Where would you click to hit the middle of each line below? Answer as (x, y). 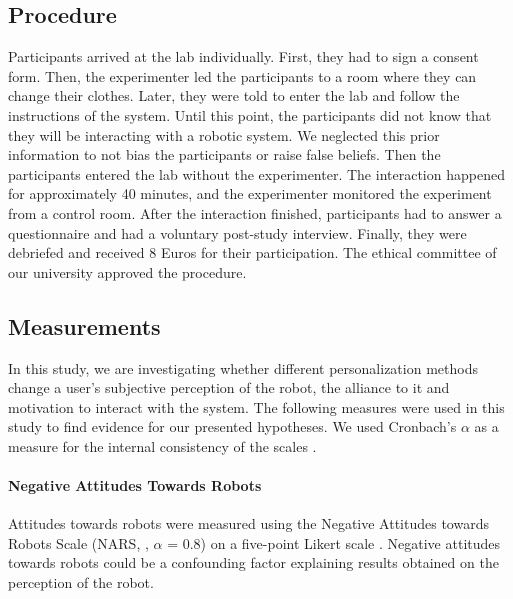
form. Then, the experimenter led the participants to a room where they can (242, 75)
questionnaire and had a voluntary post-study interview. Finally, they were (237, 232)
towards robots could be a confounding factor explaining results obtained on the (253, 562)
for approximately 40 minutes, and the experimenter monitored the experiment (250, 193)
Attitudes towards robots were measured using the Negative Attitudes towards (248, 523)
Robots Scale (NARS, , (78, 542)
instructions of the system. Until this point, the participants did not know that (250, 114)
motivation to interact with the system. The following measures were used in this (256, 406)
